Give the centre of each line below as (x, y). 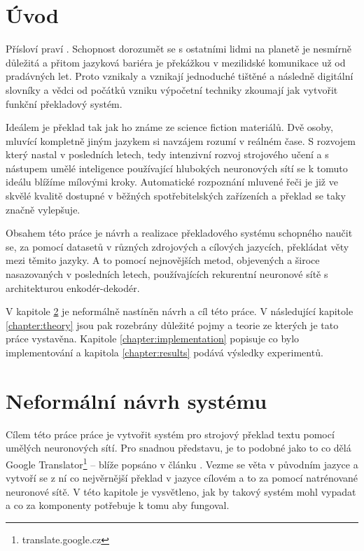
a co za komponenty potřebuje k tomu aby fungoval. (118, 505)
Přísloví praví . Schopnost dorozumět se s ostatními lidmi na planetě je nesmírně (178, 49)
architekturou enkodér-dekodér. (73, 287)
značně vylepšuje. (43, 209)
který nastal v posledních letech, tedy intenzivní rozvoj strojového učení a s (167, 154)
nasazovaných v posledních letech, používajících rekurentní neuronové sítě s (167, 274)
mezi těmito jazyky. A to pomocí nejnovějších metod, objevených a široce (163, 260)
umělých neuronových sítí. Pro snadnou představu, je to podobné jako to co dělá (178, 448)
